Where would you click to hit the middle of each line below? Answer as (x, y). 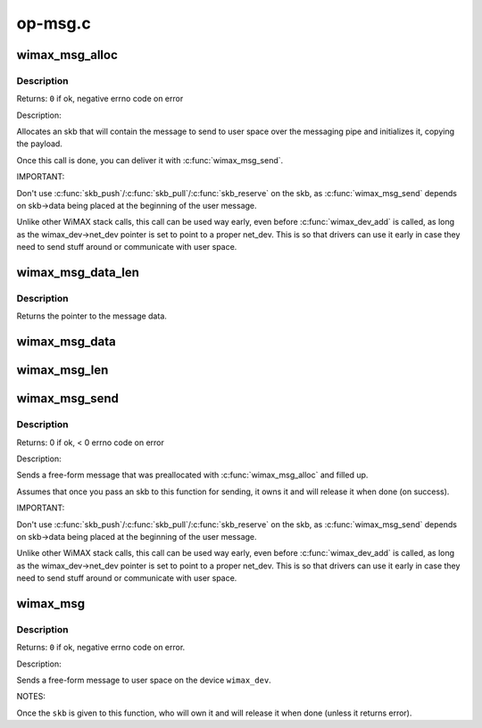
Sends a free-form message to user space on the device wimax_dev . (144, 680)
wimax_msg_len (62, 370)
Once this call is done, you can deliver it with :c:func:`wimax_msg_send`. (150, 160)
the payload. (39, 144)
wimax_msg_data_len (78, 273)
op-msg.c (54, 23)
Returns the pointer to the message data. (91, 316)
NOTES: (31, 697)
